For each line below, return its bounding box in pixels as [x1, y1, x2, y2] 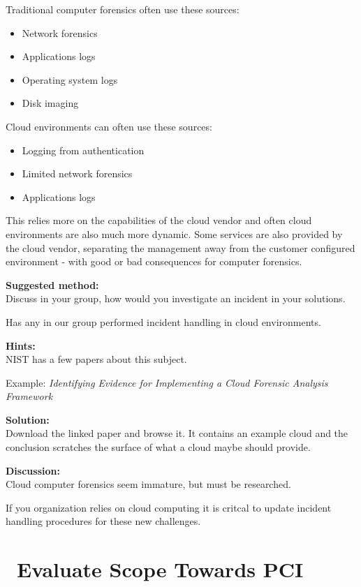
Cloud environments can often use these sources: [6, 119, 212, 133]
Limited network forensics [22, 166, 133, 181]
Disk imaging [22, 96, 79, 110]
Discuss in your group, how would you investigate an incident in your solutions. [6, 291, 346, 306]
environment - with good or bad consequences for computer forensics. [6, 254, 302, 269]
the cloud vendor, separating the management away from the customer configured [6, 240, 355, 255]
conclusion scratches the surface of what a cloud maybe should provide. [6, 440, 311, 454]
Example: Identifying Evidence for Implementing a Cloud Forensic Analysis [6, 375, 328, 389]
